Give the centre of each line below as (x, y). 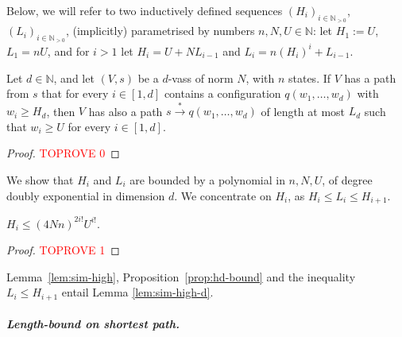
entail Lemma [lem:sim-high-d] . (137, 292)
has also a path (126, 111)
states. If (309, 77)
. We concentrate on (223, 195)
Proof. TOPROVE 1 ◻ (63, 250)
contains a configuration (222, 93)
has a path (370, 77)
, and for (68, 50)
